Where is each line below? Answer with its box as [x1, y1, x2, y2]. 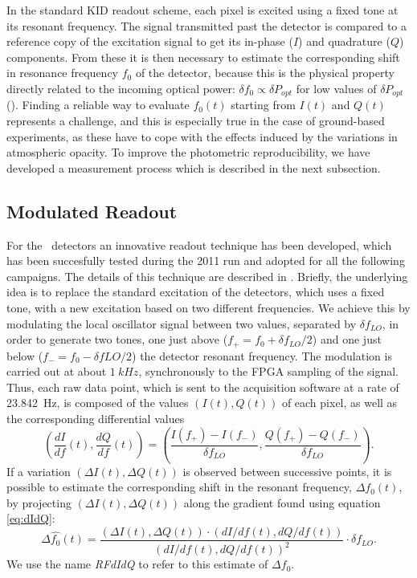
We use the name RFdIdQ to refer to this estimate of [6, 556, 268, 572]
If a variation [6, 462, 71, 479]
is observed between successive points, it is [182, 462, 392, 479]
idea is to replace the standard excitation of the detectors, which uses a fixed [6, 283, 385, 300]
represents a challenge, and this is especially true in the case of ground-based [6, 112, 385, 129]
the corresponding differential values [6, 409, 185, 426]
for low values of [296, 79, 377, 96]
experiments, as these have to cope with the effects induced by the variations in [6, 128, 398, 144]
